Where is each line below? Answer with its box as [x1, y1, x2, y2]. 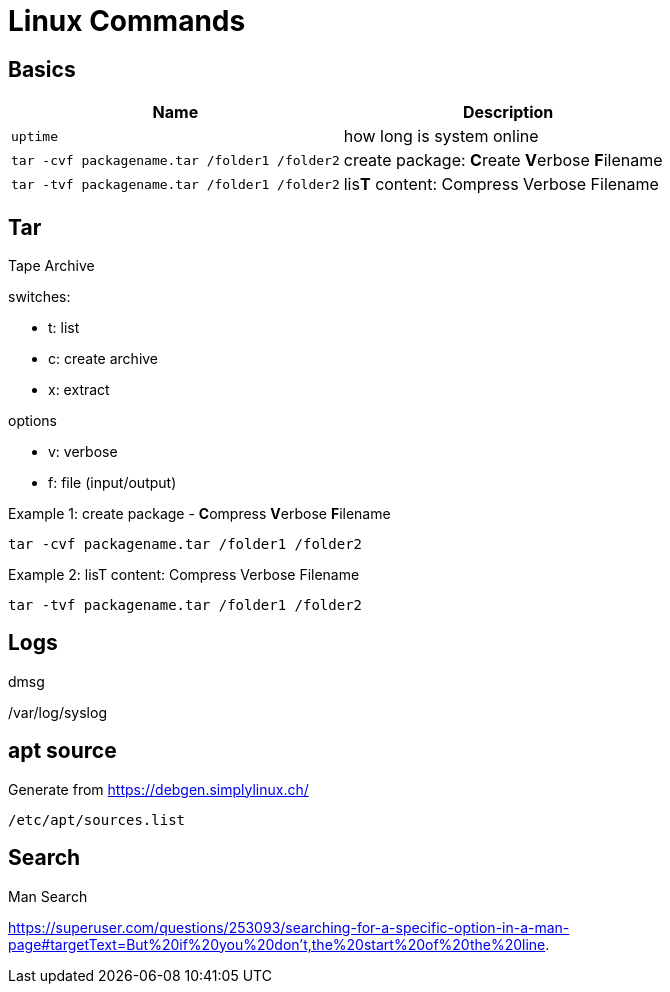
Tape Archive [8, 257, 95, 275]
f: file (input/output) [48, 474, 177, 492]
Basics [8, 56, 76, 82]
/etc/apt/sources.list [8, 811, 186, 828]
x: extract [48, 381, 110, 399]
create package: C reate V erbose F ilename [343, 150, 663, 171]
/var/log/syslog [8, 703, 107, 721]
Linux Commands [8, 4, 246, 38]
